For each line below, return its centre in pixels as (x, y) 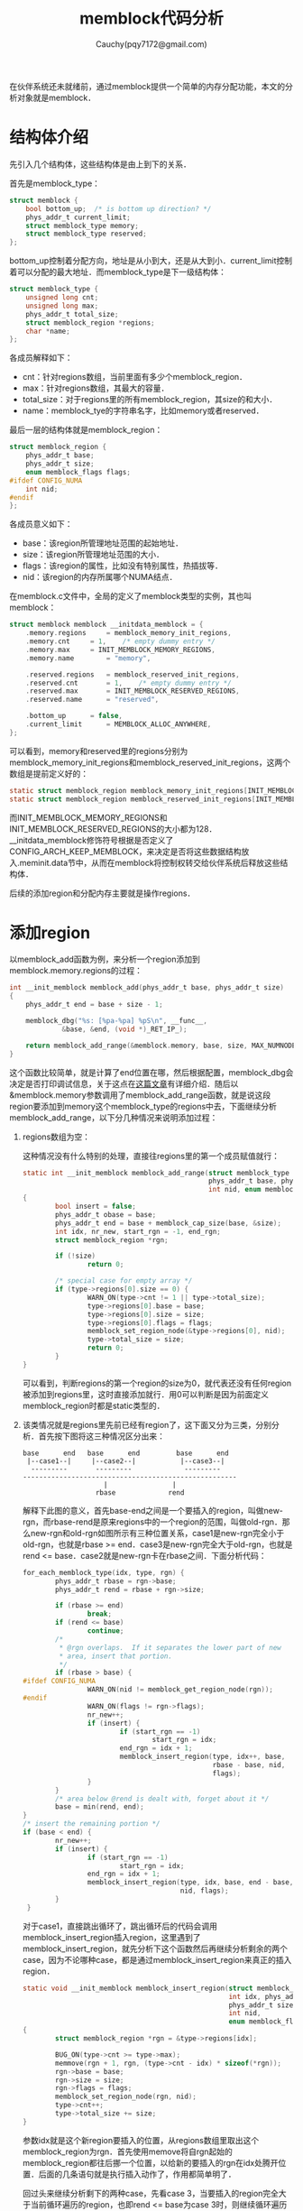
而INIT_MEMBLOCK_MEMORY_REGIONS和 (89, 817)
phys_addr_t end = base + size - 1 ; (95, 1005)
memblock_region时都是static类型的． (93, 1405)
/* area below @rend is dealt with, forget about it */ (162, 1799)
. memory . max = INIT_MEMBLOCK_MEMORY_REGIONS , (121, 649)
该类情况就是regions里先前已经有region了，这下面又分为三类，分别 (147, 1424)
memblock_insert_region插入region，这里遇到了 (111, 1937)
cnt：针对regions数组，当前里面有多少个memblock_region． (135, 377)
